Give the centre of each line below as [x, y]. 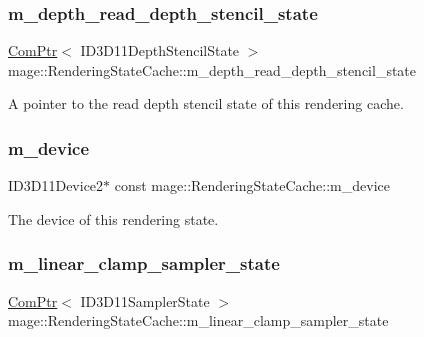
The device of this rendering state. [113, 218]
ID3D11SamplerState [145, 300]
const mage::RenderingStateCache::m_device [252, 185]
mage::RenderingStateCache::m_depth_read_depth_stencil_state [212, 69]
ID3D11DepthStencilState [160, 50]
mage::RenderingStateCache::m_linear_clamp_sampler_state [198, 320]
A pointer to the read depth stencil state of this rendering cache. [206, 103]
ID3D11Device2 [56, 185]
